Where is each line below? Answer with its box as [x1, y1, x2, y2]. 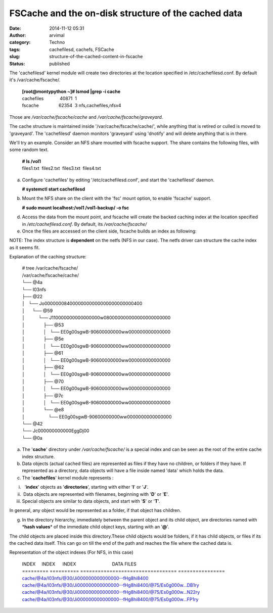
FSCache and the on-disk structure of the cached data [9, 8, 243, 19]
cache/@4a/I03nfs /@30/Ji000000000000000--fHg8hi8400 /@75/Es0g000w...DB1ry [22, 582, 199, 588]
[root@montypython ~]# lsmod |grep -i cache [22, 88, 121, 95]
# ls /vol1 [22, 158, 41, 164]
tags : [9, 46, 21, 53]
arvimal [49, 32, 65, 38]
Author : [9, 32, 26, 38]
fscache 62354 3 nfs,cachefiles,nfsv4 [22, 103, 121, 109]
